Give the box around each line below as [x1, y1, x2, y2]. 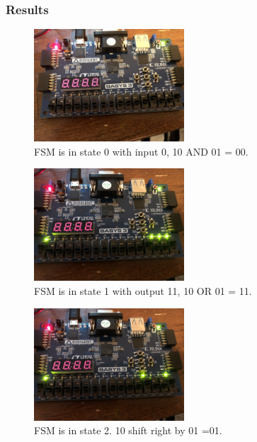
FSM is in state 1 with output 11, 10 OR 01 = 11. [34, 284, 252, 298]
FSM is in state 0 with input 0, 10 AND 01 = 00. [34, 144, 249, 158]
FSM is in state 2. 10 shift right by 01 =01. [34, 423, 222, 438]
